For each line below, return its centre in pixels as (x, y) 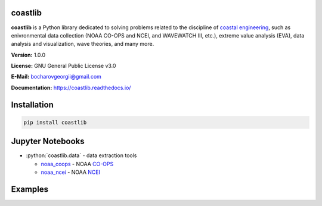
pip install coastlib (55, 122)
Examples (30, 189)
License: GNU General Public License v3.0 (64, 66)
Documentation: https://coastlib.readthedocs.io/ (71, 88)
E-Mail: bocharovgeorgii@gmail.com (56, 77)
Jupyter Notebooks (48, 141)
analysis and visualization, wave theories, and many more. (83, 44)
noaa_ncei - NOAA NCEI (71, 172)
